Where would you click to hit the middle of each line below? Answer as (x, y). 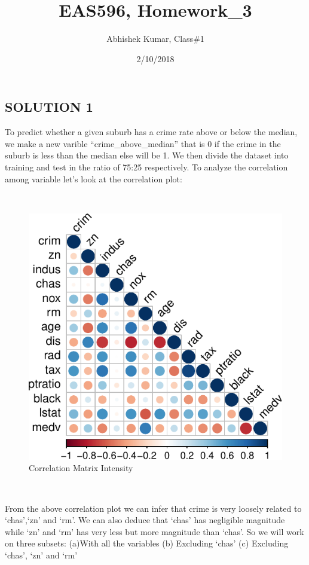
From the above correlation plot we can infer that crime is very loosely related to (153, 508)
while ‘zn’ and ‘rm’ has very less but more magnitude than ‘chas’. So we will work (154, 531)
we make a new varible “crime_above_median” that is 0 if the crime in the (143, 143)
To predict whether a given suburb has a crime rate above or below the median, (151, 132)
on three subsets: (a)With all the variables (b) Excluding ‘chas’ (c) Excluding (147, 543)
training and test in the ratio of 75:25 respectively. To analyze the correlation (146, 167)
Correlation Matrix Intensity (81, 468)
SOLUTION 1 (49, 107)
